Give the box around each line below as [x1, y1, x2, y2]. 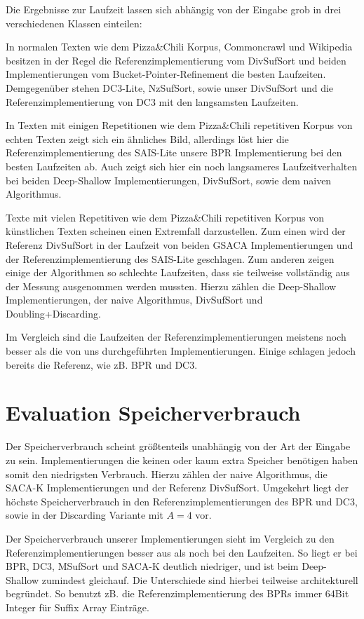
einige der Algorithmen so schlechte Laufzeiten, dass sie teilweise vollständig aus [6, 265, 350, 280]
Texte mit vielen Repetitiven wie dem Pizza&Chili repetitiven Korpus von [6, 210, 324, 224]
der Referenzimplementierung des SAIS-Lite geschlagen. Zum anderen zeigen [6, 251, 335, 266]
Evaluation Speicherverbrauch [6, 398, 301, 427]
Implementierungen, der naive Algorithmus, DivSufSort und [6, 292, 263, 307]
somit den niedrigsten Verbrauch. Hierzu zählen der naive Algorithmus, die [6, 466, 328, 481]
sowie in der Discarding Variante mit [6, 508, 163, 522]
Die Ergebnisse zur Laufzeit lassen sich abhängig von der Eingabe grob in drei [6, 2, 342, 16]
